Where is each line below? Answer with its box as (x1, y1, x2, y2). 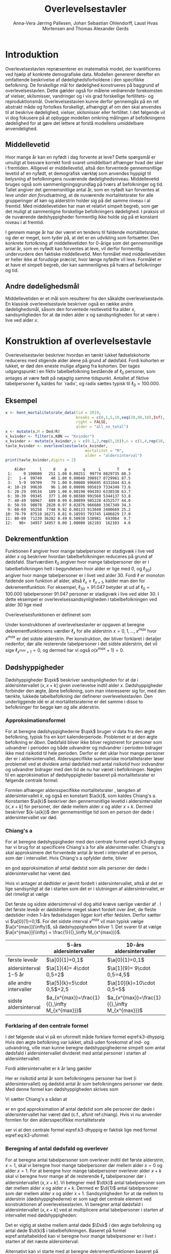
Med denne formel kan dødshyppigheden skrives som (5, 1086, 119, 1092)
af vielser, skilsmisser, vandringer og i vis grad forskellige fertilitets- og (5, 93, 154, 99)
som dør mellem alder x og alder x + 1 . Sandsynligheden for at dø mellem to (5, 1191, 164, 1197)
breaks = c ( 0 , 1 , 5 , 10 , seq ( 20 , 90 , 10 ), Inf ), (75, 415, 165, 420)
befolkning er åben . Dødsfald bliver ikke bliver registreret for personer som (5, 739, 162, 745)
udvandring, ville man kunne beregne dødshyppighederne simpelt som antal (5, 1045, 165, 1051)
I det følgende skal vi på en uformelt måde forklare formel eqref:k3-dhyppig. (5, 1034, 165, 1040)
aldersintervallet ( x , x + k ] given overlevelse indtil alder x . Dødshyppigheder (5, 682, 163, 688)
